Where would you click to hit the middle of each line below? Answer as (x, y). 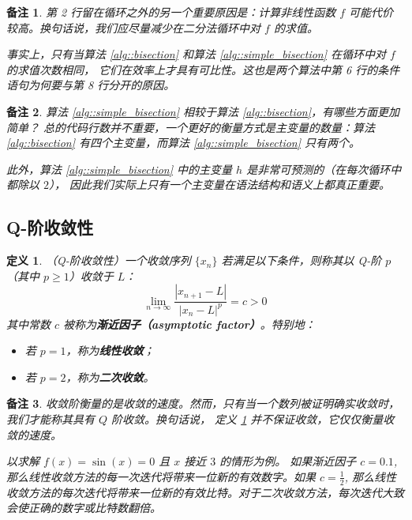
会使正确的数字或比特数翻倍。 (84, 508)
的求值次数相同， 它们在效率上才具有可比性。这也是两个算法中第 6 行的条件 (203, 69)
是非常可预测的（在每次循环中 (324, 169)
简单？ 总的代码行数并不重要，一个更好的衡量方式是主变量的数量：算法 (191, 127)
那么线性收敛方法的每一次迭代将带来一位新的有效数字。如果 (161, 476)
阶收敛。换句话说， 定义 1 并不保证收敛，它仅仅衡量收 (253, 419)
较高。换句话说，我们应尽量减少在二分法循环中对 (133, 27)
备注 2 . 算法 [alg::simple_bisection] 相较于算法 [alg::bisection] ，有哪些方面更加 (203, 111)
